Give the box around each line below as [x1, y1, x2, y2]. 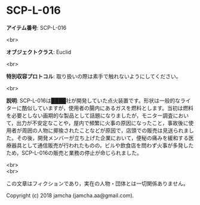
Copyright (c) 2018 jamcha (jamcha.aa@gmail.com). [6, 192, 134, 199]
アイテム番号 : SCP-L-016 [6, 24, 67, 31]
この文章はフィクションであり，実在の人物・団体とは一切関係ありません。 [6, 180, 189, 187]
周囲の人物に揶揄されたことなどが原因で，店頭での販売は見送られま [21, 127, 189, 134]
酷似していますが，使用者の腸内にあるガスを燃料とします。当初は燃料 [21, 104, 194, 111]
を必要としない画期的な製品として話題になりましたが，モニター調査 [6, 112, 173, 119]
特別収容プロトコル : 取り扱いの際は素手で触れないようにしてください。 [6, 72, 181, 79]
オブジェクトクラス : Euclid [6, 48, 72, 56]
